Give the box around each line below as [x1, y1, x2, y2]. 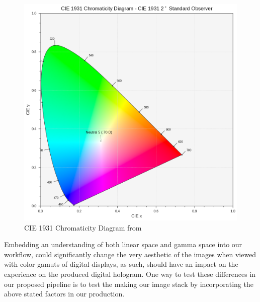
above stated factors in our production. [4, 288, 125, 299]
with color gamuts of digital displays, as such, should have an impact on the [4, 259, 238, 269]
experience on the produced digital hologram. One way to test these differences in [4, 268, 256, 279]
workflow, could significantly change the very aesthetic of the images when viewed [4, 249, 256, 259]
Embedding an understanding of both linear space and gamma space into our [4, 239, 242, 250]
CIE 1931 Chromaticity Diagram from [24, 222, 142, 233]
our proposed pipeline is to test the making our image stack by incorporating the [4, 278, 253, 289]
